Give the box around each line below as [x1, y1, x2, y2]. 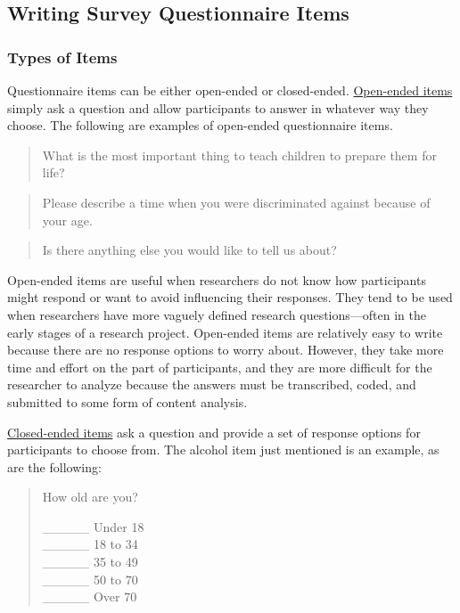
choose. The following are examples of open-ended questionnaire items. [7, 116, 393, 135]
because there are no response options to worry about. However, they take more [7, 340, 444, 359]
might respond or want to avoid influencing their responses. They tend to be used [7, 288, 453, 306]
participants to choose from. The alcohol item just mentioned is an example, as [7, 440, 439, 459]
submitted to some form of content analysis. [7, 392, 248, 411]
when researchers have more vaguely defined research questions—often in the [7, 305, 426, 323]
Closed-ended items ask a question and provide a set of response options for [7, 422, 421, 441]
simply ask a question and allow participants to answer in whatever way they [7, 98, 429, 117]
